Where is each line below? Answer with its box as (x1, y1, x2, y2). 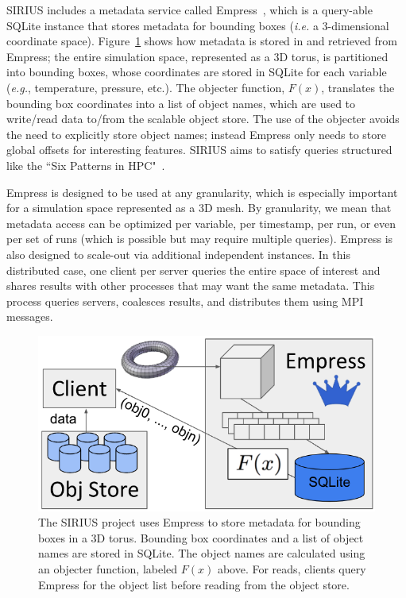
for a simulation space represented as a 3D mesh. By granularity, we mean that (6, 199, 392, 216)
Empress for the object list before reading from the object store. (38, 576, 350, 592)
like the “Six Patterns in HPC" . (6, 156, 165, 173)
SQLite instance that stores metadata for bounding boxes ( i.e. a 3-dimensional (6, 17, 389, 33)
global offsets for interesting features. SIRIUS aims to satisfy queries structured (6, 141, 392, 158)
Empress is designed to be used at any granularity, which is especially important (6, 183, 398, 200)
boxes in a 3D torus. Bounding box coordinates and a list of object (38, 529, 364, 546)
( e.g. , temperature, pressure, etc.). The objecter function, (6, 79, 285, 95)
